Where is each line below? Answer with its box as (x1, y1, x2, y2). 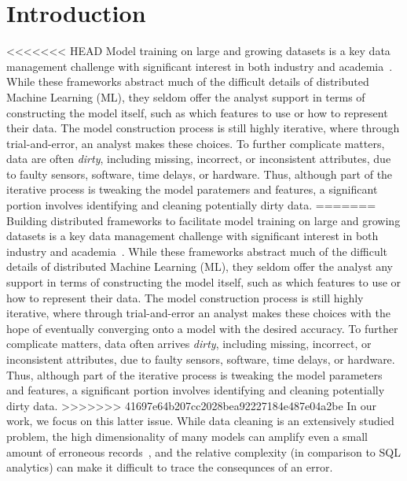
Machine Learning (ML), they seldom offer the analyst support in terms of (6, 88, 365, 105)
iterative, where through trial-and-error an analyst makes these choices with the (6, 305, 391, 321)
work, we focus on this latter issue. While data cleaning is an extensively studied (6, 413, 394, 429)
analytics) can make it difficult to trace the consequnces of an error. (6, 459, 333, 475)
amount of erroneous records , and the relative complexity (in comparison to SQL (6, 443, 401, 460)
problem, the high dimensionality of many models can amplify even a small (6, 427, 368, 444)
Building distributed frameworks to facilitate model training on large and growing (6, 212, 401, 228)
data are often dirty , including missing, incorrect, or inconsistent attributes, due (6, 150, 391, 167)
